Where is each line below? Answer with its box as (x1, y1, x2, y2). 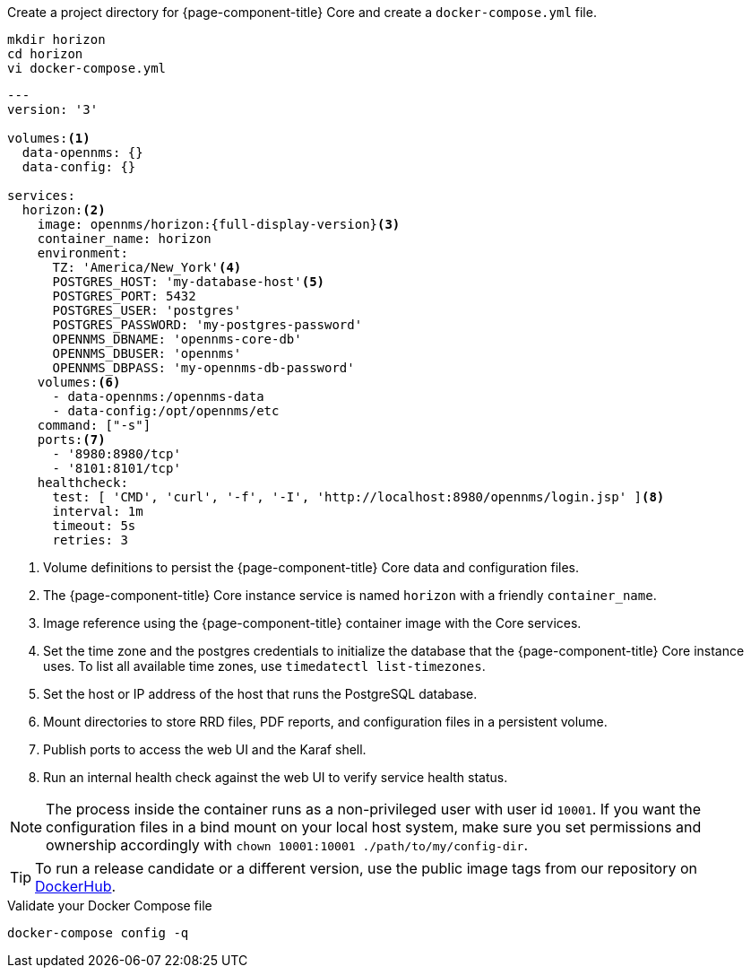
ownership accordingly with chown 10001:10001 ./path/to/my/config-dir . (46, 836, 529, 854)
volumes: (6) (37, 375, 121, 389)
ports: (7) (37, 432, 106, 447)
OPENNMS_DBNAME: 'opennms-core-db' (52, 332, 302, 346)
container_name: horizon (37, 231, 211, 246)
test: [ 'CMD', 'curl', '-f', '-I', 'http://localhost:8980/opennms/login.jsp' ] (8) (52, 490, 665, 504)
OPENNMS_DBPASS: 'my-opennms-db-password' (52, 361, 355, 375)
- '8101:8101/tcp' (52, 461, 181, 475)
